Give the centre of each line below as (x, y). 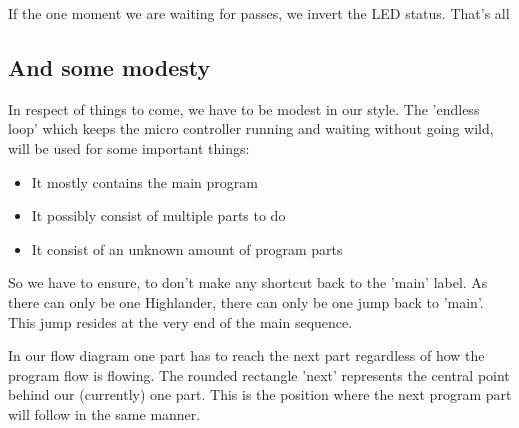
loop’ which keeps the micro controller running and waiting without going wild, (251, 128)
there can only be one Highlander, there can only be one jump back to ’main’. (246, 301)
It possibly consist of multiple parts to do (158, 215)
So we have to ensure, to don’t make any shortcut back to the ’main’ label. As (248, 282)
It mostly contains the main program (144, 181)
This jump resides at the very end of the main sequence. (180, 321)
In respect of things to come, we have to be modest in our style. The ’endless (244, 108)
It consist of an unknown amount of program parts (187, 248)
